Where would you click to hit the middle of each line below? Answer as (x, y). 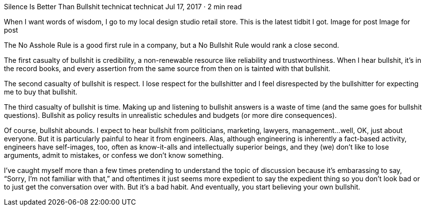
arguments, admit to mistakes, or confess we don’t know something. (114, 155)
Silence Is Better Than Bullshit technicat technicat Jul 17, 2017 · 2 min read (123, 7)
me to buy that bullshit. (41, 92)
